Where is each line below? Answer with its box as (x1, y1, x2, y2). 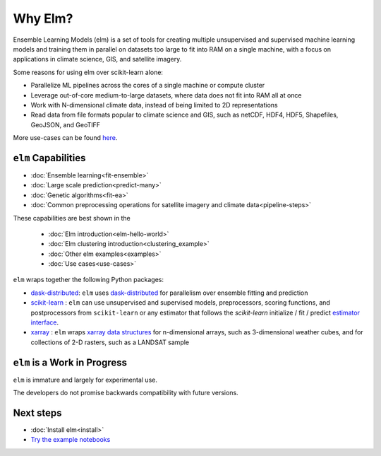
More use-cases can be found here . (13, 134, 118, 142)
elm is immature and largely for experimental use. (13, 375, 158, 384)
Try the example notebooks (30, 435, 111, 444)
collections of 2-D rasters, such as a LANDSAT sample (30, 338, 190, 346)
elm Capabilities (13, 152, 86, 164)
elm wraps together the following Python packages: (13, 276, 164, 284)
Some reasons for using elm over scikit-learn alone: (13, 68, 164, 76)
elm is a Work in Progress (13, 356, 127, 368)
